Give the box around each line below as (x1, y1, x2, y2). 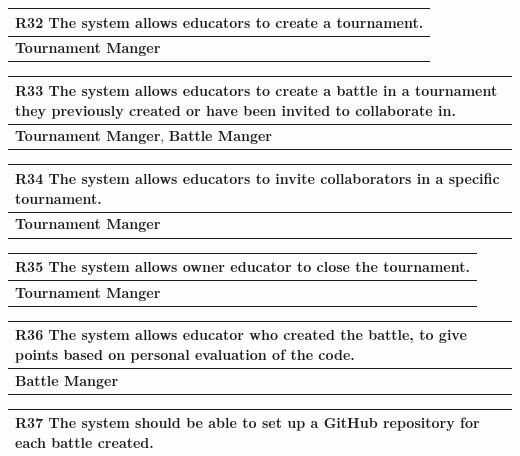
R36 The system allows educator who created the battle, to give (15, 324, 467, 345)
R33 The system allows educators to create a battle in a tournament (15, 79, 498, 100)
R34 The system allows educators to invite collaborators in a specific (15, 167, 500, 188)
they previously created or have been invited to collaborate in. (15, 99, 456, 120)
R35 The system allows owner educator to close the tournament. (15, 256, 470, 276)
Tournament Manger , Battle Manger (15, 125, 272, 146)
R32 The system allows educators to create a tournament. (15, 11, 424, 32)
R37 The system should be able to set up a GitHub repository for (15, 412, 480, 433)
